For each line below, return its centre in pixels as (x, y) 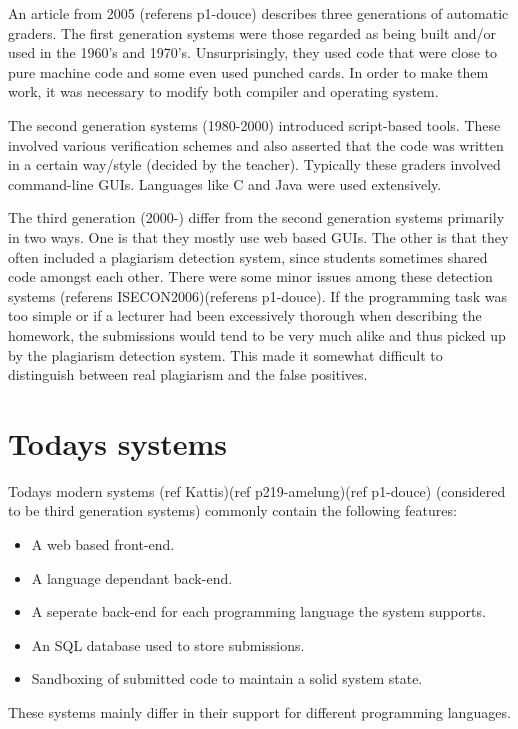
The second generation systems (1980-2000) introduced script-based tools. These (254, 124)
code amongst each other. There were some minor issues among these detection (250, 276)
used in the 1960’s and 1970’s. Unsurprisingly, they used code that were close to (253, 52)
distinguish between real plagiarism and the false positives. (188, 374)
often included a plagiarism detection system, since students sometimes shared (248, 256)
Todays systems (118, 442)
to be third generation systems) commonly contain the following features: (232, 510)
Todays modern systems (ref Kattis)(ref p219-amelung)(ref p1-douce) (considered (257, 490)
